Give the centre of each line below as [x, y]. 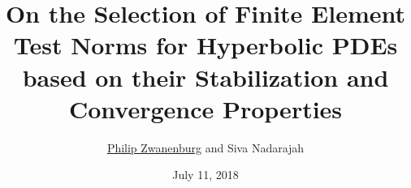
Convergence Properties [205, 108]
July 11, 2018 [205, 175]
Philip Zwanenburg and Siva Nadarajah [205, 147]
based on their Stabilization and [205, 77]
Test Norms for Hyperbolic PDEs [205, 45]
